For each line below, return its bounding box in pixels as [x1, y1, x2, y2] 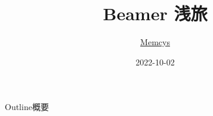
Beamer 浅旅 [103, 1, 208, 26]
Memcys [140, 36, 170, 48]
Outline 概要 [5, 101, 49, 113]
